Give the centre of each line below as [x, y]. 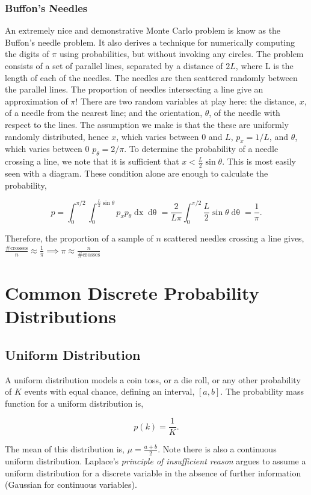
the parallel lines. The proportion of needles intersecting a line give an [134, 89]
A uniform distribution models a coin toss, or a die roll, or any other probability [153, 379]
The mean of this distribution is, [65, 449]
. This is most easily [259, 161]
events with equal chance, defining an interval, [109, 391]
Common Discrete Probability [132, 292]
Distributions [60, 316]
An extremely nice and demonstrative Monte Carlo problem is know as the [143, 30]
